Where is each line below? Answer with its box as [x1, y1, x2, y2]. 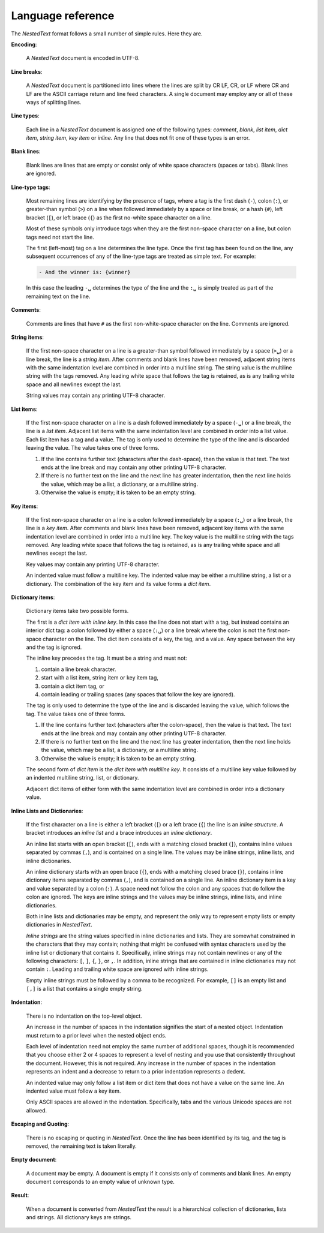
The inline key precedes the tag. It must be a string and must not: [26, 654, 187, 662]
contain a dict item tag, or [41, 682, 104, 690]
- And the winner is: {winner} [38, 269, 131, 276]
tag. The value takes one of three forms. [26, 710, 126, 717]
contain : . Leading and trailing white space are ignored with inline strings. [26, 966, 209, 973]
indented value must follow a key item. [26, 1087, 121, 1094]
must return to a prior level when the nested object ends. [26, 1031, 167, 1039]
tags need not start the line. [26, 233, 94, 240]
